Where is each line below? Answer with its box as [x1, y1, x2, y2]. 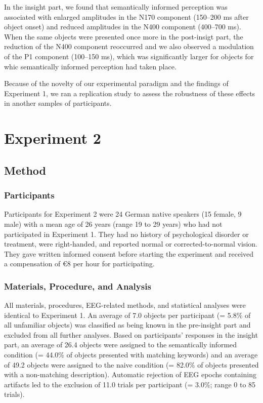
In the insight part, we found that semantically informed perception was [4, 2, 228, 12]
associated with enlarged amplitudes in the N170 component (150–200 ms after [4, 11, 249, 22]
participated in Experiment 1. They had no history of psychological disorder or [4, 228, 249, 239]
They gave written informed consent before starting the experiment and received [4, 248, 254, 259]
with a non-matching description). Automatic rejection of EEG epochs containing [4, 369, 256, 380]
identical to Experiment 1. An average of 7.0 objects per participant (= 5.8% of [4, 309, 251, 320]
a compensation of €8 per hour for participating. [4, 258, 155, 269]
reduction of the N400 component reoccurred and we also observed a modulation [4, 41, 254, 52]
